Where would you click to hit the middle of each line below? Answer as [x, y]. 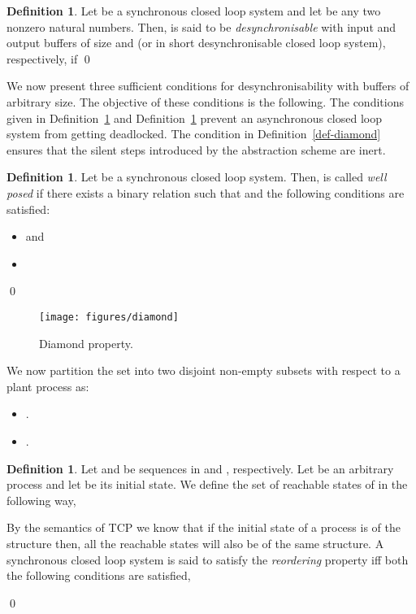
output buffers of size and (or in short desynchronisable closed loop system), [196, 43]
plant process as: [48, 386]
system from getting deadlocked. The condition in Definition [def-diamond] [194, 134]
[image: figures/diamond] [109, 317]
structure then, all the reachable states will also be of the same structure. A [195, 543]
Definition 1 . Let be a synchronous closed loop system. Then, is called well [197, 177]
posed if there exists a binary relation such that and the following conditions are [206, 192]
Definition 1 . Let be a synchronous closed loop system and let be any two [194, 11]
